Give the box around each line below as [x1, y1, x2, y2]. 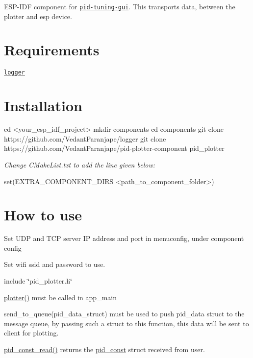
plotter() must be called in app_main [4, 292, 117, 302]
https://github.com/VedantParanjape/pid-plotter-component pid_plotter [4, 143, 225, 153]
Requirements [4, 40, 100, 60]
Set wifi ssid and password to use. [4, 259, 105, 269]
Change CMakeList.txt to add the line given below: [4, 159, 155, 169]
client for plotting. [4, 328, 59, 338]
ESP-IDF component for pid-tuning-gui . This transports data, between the [4, 1, 235, 11]
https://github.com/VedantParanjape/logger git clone [4, 133, 166, 143]
